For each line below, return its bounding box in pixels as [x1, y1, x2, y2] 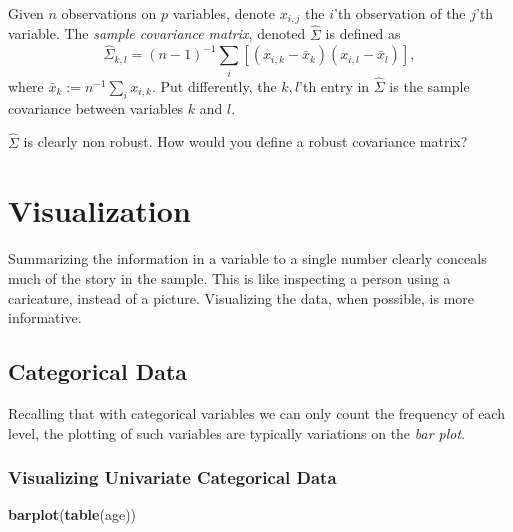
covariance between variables [8, 97, 184, 118]
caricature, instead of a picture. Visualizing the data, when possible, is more [8, 287, 475, 308]
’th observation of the [334, 3, 466, 23]
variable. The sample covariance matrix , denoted [8, 23, 306, 44]
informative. [8, 307, 82, 328]
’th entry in [299, 76, 370, 97]
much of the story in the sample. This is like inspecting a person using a [8, 267, 451, 288]
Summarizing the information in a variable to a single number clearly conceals [8, 248, 487, 269]
